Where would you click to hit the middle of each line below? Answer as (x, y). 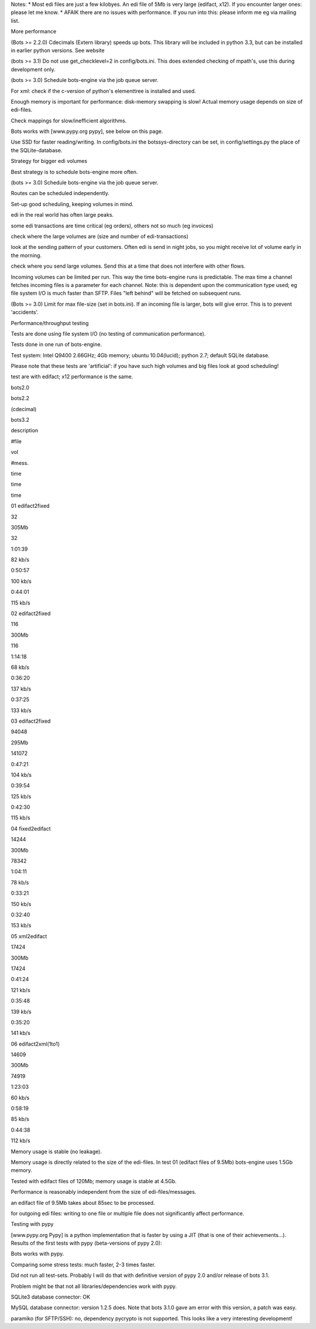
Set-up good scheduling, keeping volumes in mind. (72, 204)
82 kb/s (20, 560)
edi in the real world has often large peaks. (62, 215)
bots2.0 (20, 387)
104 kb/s (21, 775)
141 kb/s (20, 1033)
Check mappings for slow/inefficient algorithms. (69, 121)
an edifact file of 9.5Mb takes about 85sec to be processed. (83, 1202)
